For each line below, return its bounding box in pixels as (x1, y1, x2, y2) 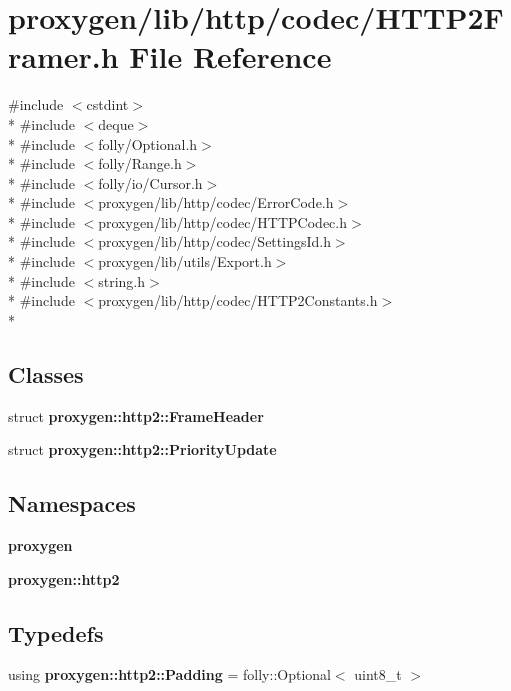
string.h (98, 270, 146, 291)
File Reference (129, 36, 332, 77)
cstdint (86, 94, 129, 115)
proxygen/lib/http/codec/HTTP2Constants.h (98, 290, 378, 311)
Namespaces (8, 488, 136, 519)
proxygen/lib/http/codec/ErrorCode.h (98, 192, 334, 213)
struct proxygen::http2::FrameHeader (8, 405, 264, 426)
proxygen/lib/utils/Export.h (98, 251, 272, 272)
